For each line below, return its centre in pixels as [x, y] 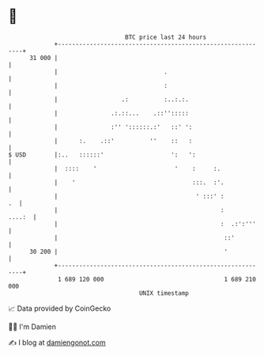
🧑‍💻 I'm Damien [32, 327]
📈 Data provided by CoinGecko [60, 308]
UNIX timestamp [164, 293]
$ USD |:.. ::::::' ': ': [102, 155]
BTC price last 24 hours [166, 37]
